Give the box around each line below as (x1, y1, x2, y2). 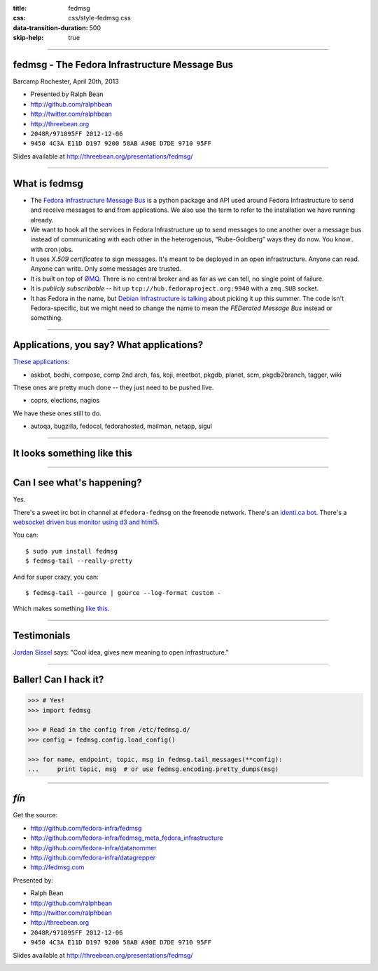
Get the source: (13, 811, 58, 819)
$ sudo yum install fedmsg (25, 547, 118, 555)
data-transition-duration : (13, 23, 88, 32)
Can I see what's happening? (13, 477, 142, 489)
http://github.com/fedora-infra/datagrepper (30, 853, 156, 862)
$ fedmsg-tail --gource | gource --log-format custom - (25, 589, 221, 596)
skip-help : (13, 34, 44, 42)
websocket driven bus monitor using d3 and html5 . (13, 518, 160, 526)
